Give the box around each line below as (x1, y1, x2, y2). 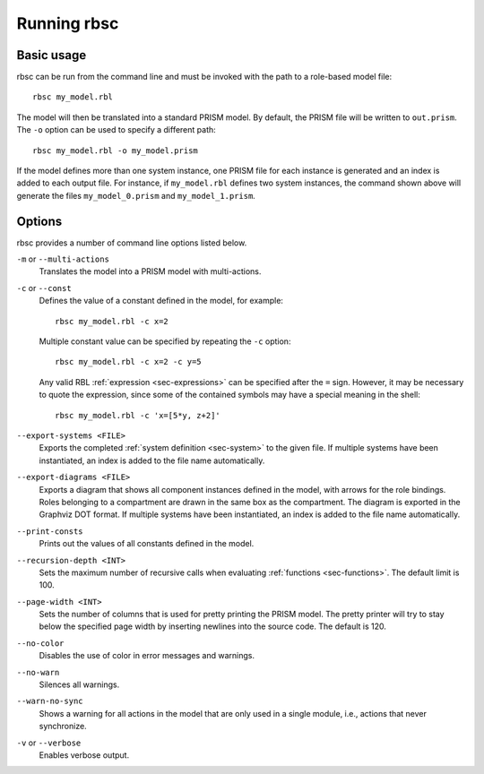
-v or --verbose (16, 737, 82, 748)
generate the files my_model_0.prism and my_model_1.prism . (16, 190, 255, 201)
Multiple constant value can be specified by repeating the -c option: (39, 336, 291, 347)
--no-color (16, 638, 65, 649)
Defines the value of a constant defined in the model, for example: (39, 296, 284, 306)
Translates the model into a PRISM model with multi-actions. (39, 266, 262, 277)
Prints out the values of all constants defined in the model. (39, 538, 255, 549)
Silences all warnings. (39, 679, 120, 690)
